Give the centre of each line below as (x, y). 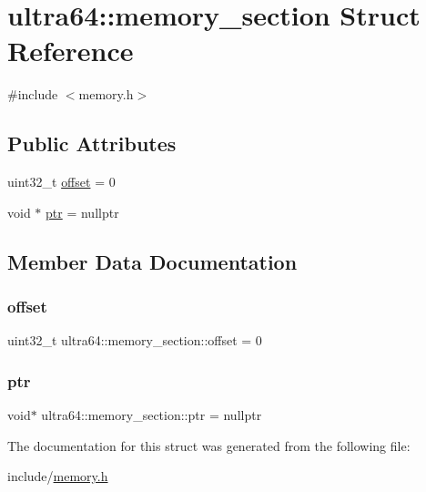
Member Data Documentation (152, 261)
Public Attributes (92, 143)
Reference (71, 51)
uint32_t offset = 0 (61, 182)
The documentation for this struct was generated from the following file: (209, 445)
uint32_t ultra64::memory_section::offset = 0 (135, 340)
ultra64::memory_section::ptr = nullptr (152, 415)
